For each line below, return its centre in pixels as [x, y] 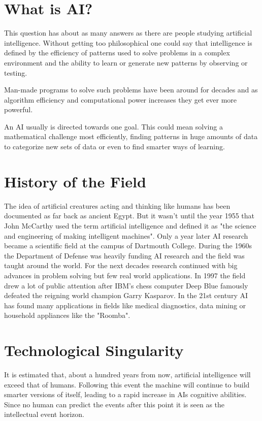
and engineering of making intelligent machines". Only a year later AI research [126, 235]
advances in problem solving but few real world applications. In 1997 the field [125, 275]
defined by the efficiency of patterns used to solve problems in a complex [117, 53]
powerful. [19, 109]
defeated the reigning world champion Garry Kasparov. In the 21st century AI [126, 295]
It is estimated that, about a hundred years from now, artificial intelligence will [127, 375]
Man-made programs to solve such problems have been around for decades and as [131, 90]
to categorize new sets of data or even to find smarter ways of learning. [114, 147]
